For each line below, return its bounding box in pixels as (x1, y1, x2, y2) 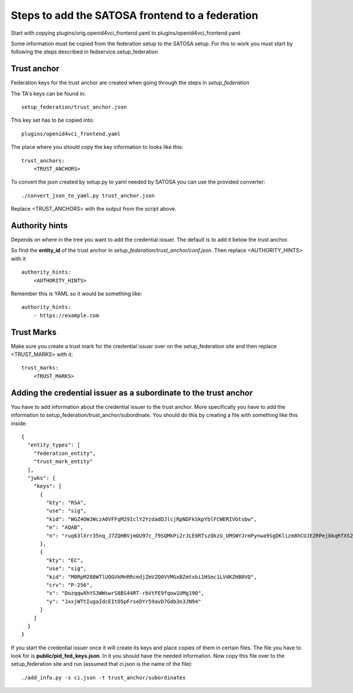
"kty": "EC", (46, 557, 84, 564)
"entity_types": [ (27, 442, 81, 448)
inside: (11, 419, 28, 427)
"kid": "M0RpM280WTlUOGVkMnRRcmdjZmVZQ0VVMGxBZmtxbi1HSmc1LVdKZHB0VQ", (46, 574, 257, 580)
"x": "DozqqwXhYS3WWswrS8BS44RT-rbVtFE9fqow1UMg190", (46, 590, 205, 597)
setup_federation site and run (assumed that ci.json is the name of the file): (11, 661, 193, 668)
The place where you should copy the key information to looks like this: (11, 144, 184, 151)
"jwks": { (27, 474, 56, 481)
